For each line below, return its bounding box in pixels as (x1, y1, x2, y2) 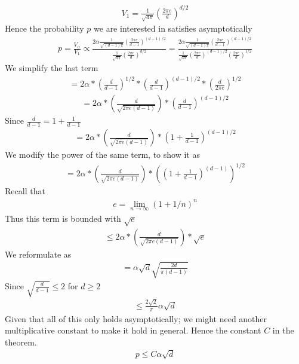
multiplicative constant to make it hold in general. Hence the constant (5, 324, 261, 337)
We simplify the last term (5, 62, 98, 74)
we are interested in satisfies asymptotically (94, 22, 252, 35)
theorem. (5, 335, 37, 348)
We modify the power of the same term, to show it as (5, 148, 200, 161)
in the (272, 324, 294, 337)
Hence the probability (5, 22, 84, 35)
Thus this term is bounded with (5, 212, 121, 224)
